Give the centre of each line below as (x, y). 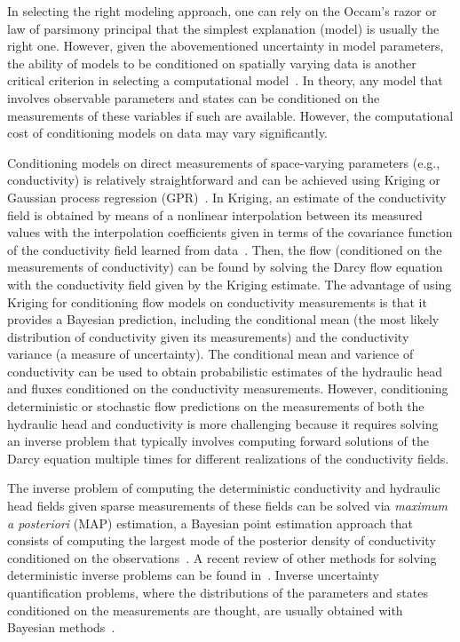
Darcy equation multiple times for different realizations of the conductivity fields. (228, 458)
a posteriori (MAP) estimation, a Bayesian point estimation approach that (210, 523)
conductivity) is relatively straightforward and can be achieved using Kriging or (224, 180)
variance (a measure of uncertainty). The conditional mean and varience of (210, 354)
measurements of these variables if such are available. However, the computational (230, 115)
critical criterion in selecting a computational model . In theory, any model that (225, 80)
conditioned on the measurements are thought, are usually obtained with (205, 610)
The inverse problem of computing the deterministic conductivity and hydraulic (224, 488)
